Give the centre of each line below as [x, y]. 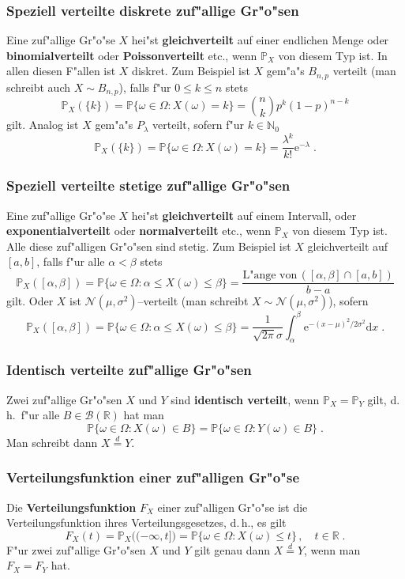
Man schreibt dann [52, 442]
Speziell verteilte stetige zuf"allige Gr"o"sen [148, 185]
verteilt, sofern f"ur [198, 125]
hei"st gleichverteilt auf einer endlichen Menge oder [260, 40]
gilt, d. [384, 399]
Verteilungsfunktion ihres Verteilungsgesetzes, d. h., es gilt [146, 522]
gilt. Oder [30, 301]
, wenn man [332, 549]
